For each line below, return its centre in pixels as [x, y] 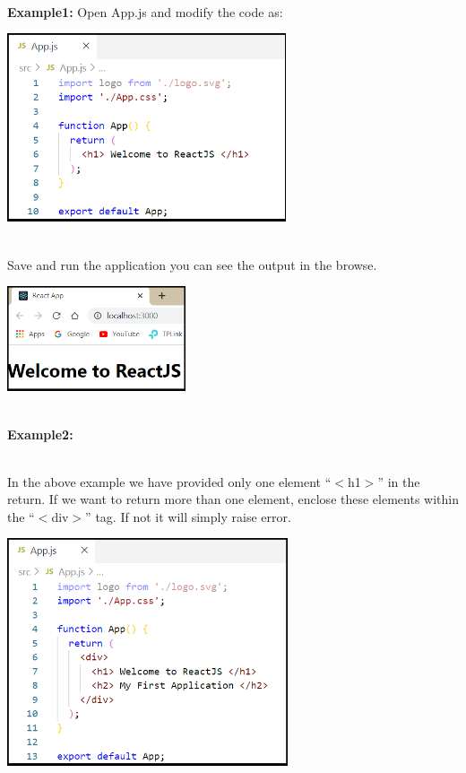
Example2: [40, 434]
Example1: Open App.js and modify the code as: [145, 11]
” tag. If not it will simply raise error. [188, 516]
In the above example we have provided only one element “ [169, 481]
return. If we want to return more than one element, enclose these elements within [233, 499]
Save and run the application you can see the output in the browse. [192, 264]
